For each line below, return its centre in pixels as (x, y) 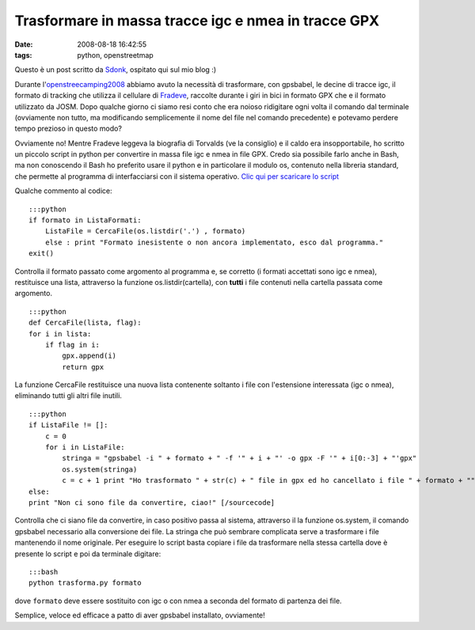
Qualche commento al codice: (63, 191)
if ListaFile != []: (68, 425)
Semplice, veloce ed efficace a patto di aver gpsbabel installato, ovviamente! (140, 615)
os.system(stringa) (100, 469)
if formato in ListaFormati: (85, 220)
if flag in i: (72, 345)
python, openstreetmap (115, 55)
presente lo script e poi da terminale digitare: (88, 553)
